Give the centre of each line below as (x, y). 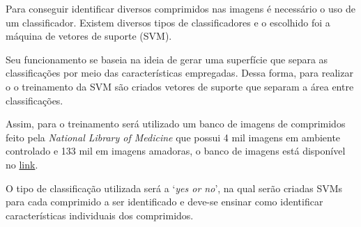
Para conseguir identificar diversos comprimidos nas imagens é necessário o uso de (180, 8)
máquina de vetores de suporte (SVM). (89, 36)
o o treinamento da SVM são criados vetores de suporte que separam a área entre (180, 86)
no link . (22, 164)
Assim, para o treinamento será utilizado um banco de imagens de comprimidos (176, 124)
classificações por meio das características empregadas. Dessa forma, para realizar (179, 73)
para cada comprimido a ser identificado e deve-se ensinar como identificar (164, 202)
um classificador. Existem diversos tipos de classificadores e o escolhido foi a (168, 22)
